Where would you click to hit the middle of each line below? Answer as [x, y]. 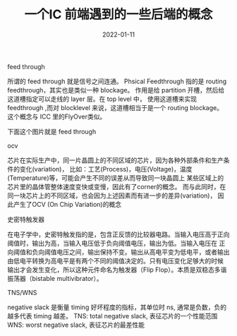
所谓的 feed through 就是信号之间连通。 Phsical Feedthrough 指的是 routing [117, 81]
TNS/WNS [22, 292]
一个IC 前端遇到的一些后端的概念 [119, 14]
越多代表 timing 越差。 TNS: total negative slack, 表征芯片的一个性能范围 [113, 316]
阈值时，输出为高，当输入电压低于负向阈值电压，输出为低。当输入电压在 [112, 243]
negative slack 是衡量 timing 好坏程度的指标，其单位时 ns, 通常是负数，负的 [117, 307]
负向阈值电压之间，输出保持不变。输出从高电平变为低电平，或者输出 [130, 252]
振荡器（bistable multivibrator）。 [55, 278]
